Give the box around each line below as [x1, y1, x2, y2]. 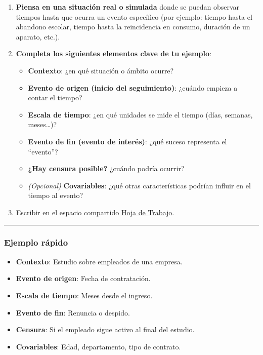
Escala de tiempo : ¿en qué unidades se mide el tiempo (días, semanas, [28, 109, 253, 120]
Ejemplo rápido [4, 236, 68, 249]
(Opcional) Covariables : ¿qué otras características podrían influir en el [28, 180, 251, 190]
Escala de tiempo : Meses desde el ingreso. [16, 290, 153, 300]
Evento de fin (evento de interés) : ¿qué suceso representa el [28, 136, 227, 146]
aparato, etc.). [16, 31, 60, 42]
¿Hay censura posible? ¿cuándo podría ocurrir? [28, 163, 185, 174]
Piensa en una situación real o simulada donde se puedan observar [16, 2, 240, 12]
